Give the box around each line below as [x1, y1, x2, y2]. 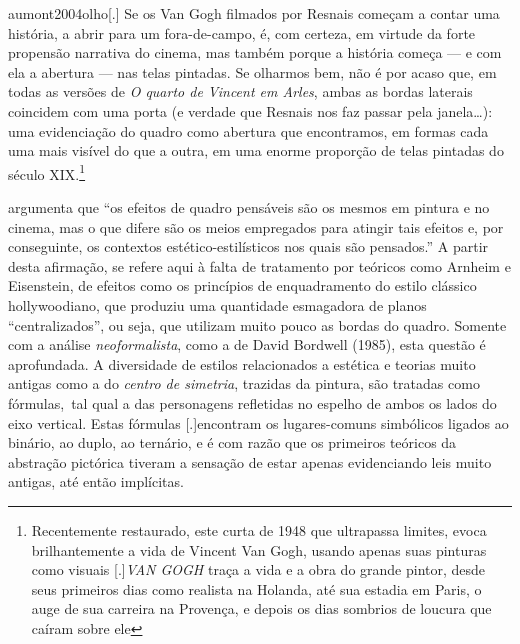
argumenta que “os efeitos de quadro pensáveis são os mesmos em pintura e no [8, 197, 490, 217]
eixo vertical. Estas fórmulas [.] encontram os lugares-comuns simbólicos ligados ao [8, 412, 509, 433]
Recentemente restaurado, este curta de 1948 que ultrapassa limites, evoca [31, 519, 487, 540]
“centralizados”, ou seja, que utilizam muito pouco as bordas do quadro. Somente [8, 314, 507, 335]
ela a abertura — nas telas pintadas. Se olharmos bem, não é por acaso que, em [8, 61, 497, 82]
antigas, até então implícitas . [8, 471, 184, 492]
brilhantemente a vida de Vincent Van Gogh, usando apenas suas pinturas [31, 539, 487, 560]
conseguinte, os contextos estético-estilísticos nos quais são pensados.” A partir [8, 236, 489, 257]
